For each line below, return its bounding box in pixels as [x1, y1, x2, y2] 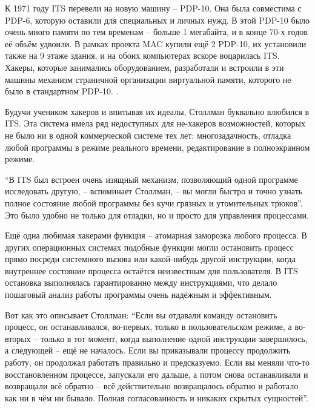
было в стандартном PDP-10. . [5, 85, 119, 97]
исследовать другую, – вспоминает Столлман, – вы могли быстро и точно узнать [5, 185, 303, 197]
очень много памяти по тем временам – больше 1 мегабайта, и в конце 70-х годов [5, 25, 308, 38]
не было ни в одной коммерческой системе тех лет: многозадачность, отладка [5, 128, 291, 141]
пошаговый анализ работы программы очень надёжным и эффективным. [5, 288, 272, 301]
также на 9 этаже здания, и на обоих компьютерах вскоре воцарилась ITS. [5, 49, 280, 62]
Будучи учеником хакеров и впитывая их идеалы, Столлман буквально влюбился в [5, 105, 310, 117]
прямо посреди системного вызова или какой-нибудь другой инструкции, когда [5, 252, 296, 265]
